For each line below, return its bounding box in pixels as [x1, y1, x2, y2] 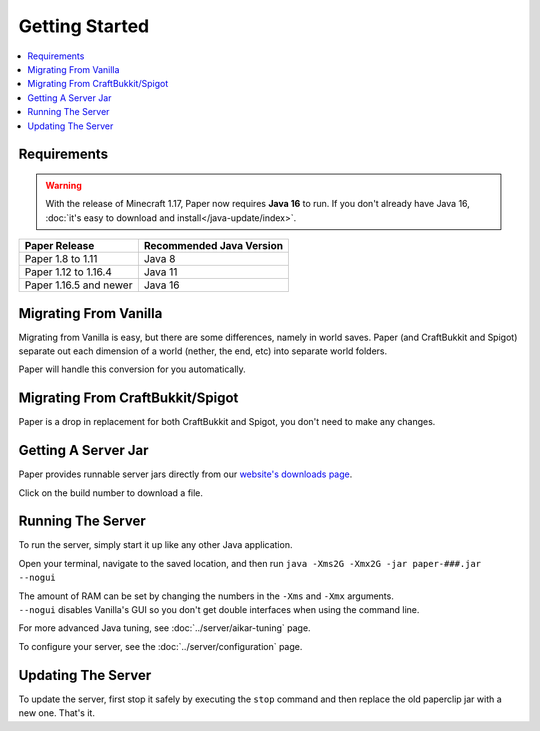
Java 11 [143, 265, 178, 279]
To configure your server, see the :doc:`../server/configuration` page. [18, 640, 303, 652]
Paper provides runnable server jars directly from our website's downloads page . [18, 468, 353, 480]
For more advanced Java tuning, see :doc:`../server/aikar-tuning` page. [18, 622, 311, 634]
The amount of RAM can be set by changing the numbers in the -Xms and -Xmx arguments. [18, 590, 394, 602]
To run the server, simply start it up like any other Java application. [18, 539, 293, 551]
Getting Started [18, 15, 150, 37]
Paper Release [24, 239, 95, 253]
